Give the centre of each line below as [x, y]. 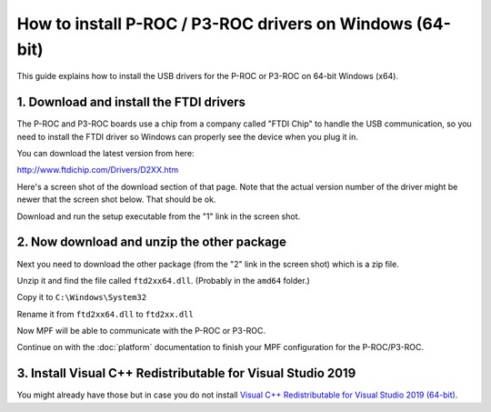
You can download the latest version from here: [105, 154]
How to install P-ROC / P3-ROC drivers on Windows [215, 24]
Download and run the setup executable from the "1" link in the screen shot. [159, 216]
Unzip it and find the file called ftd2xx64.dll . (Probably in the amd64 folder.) [164, 280]
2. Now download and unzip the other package [151, 242]
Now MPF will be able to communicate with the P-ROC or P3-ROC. [141, 331]
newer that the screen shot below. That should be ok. [116, 199]
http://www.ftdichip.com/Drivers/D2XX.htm [98, 170]
